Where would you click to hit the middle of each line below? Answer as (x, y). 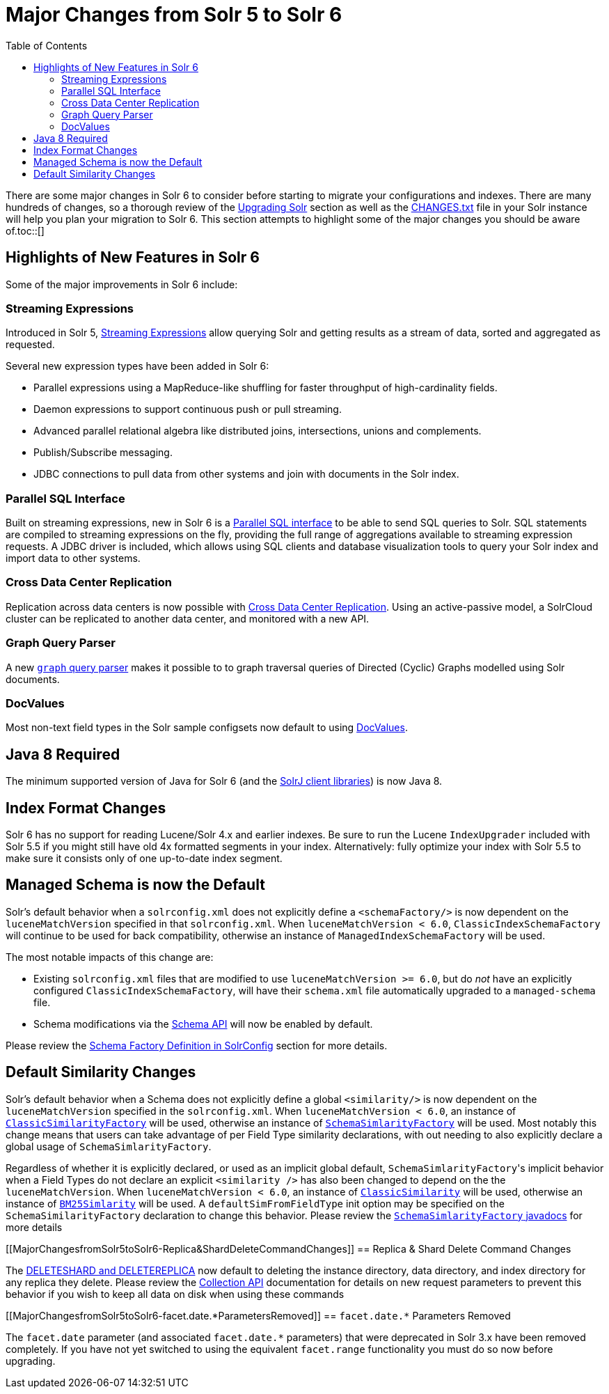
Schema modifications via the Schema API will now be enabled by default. (203, 1024)
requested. (30, 345)
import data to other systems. (73, 558)
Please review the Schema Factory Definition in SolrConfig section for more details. (197, 1045)
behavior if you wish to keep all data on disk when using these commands (175, 1294)
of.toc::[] (25, 230)
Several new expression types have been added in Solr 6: (137, 366)
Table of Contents (47, 45)
